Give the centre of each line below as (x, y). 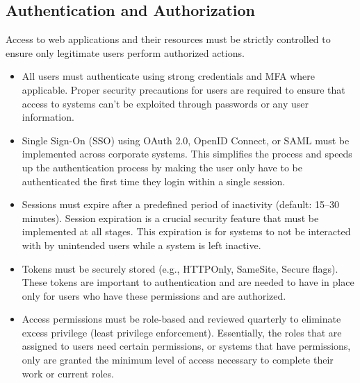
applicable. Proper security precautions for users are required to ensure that (183, 89)
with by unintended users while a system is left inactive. (141, 245)
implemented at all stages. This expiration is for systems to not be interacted (186, 231)
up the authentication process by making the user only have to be (162, 167)
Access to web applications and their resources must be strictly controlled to (168, 39)
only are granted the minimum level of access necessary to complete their (178, 360)
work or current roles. (68, 373)
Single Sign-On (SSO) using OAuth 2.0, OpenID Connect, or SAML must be (186, 140)
